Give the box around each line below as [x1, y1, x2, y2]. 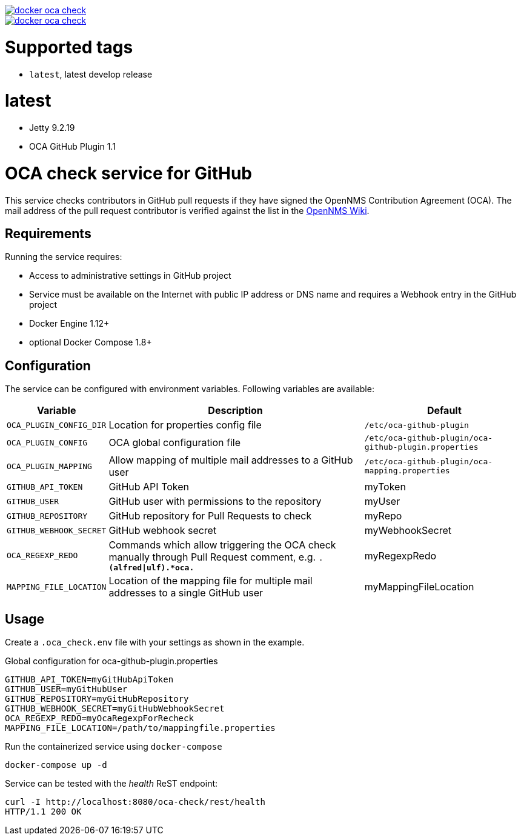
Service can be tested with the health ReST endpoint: [5, 778, 218, 789]
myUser [364, 495, 400, 508]
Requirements [5, 225, 91, 241]
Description [208, 404, 263, 417]
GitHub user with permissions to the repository [108, 495, 322, 508]
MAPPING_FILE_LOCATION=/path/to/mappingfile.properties [5, 723, 276, 733]
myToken [364, 481, 406, 493]
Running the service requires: [5, 252, 122, 262]
